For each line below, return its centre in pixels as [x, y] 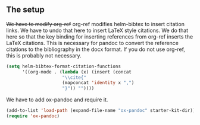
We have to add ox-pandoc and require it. [57, 100]
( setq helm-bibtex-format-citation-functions [63, 66]
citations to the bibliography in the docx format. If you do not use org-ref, [96, 49]
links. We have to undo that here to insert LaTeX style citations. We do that [97, 30]
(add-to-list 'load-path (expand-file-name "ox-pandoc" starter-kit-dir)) [101, 111]
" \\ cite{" [74, 77]
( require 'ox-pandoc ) [33, 116]
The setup [25, 10]
